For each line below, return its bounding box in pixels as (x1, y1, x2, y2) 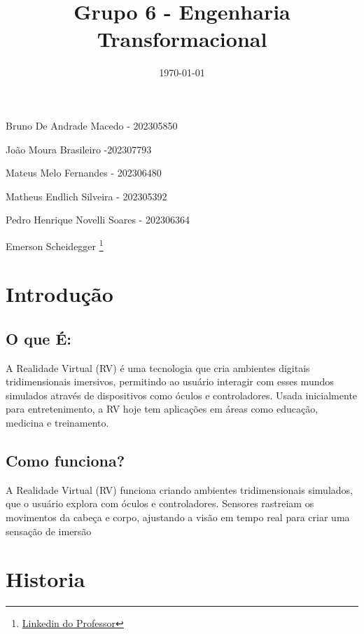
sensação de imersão (6, 523, 92, 538)
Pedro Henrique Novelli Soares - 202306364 (6, 212, 190, 227)
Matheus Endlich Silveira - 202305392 (6, 188, 167, 203)
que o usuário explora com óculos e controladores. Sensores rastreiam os (6, 496, 314, 511)
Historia (6, 565, 85, 593)
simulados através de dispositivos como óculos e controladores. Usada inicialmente (6, 387, 358, 402)
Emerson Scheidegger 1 (6, 236, 104, 253)
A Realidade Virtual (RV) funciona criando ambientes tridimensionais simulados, (6, 482, 353, 497)
